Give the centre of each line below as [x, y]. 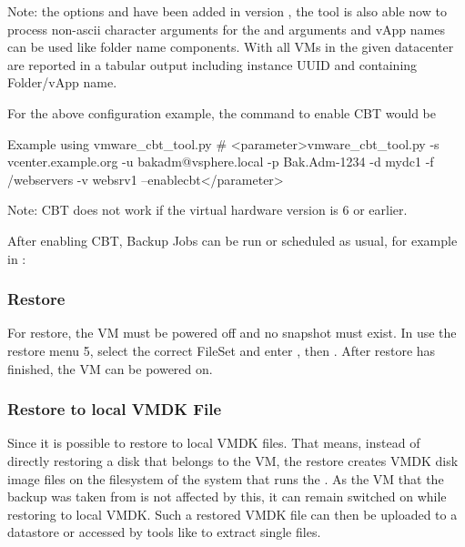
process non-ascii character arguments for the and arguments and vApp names [226, 29]
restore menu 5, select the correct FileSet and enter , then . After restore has [222, 350]
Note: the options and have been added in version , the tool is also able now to [227, 11]
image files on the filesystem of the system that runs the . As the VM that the [226, 478]
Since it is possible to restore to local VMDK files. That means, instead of [214, 443]
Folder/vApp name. [62, 82]
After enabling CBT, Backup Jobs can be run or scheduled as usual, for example [232, 240]
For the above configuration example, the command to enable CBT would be [222, 112]
